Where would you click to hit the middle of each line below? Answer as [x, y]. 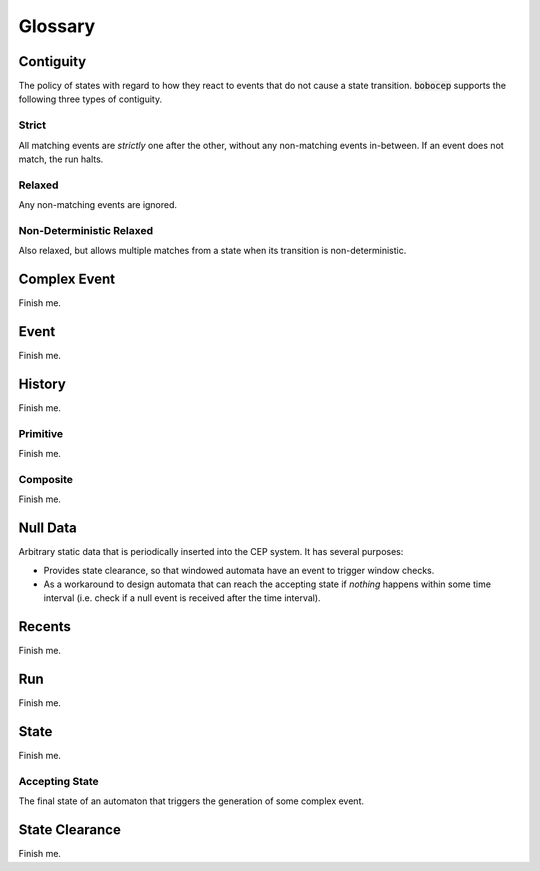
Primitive [41, 433]
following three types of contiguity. [90, 99]
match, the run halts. [61, 159]
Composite [46, 479]
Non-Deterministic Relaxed [86, 230]
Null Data [47, 528]
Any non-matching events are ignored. [98, 205]
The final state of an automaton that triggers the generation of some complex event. [191, 801]
